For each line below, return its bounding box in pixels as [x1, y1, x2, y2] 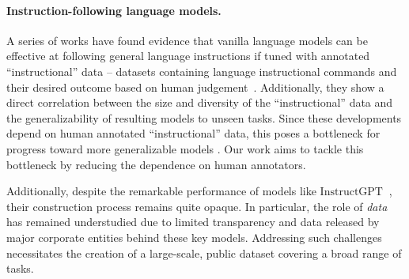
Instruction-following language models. [6, 2, 222, 18]
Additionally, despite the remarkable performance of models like [6, 183, 316, 199]
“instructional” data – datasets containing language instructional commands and [6, 62, 397, 79]
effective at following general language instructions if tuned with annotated [6, 47, 370, 64]
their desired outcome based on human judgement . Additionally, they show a [6, 78, 384, 95]
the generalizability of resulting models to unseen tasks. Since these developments [6, 109, 402, 126]
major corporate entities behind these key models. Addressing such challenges [6, 228, 382, 245]
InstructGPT [320, 187, 383, 198]
